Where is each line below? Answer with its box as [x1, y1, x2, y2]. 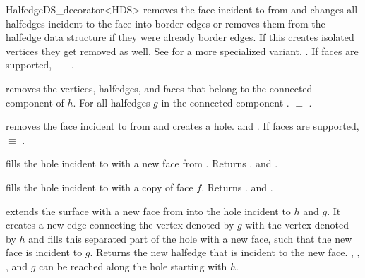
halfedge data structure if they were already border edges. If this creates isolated [6, 30, 354, 44]
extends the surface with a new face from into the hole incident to [6, 203, 291, 218]
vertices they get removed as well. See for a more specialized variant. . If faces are [6, 43, 359, 58]
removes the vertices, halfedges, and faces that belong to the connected [6, 80, 313, 95]
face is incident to [6, 245, 83, 260]
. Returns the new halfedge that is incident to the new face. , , [90, 245, 360, 260]
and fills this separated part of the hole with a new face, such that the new [28, 231, 352, 246]
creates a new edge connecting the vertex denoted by [6, 217, 234, 232]
